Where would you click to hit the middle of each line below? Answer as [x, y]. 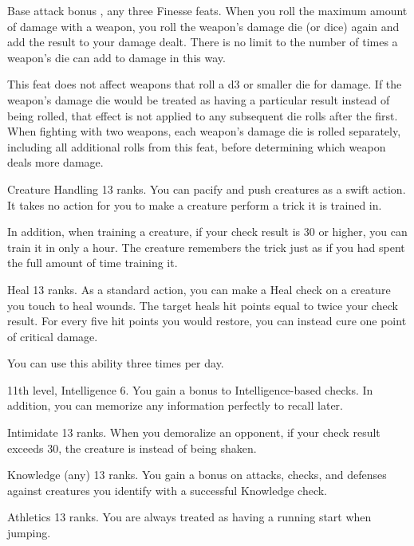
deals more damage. [55, 162]
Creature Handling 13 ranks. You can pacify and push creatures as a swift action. [207, 189]
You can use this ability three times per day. [116, 363]
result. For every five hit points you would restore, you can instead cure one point [207, 321]
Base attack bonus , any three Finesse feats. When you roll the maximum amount [207, 10]
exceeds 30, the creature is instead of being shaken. [132, 448]
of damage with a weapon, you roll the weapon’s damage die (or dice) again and [203, 26]
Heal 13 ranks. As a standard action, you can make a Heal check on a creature [199, 289]
